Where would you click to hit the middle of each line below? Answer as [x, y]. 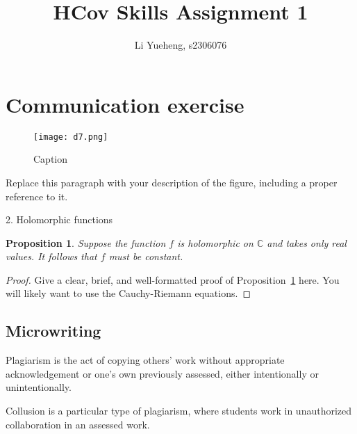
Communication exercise [125, 104]
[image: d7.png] [71, 137]
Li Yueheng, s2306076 [181, 45]
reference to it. [37, 196]
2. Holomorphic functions [59, 219]
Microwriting [53, 331]
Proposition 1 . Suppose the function [86, 242]
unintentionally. [39, 387]
